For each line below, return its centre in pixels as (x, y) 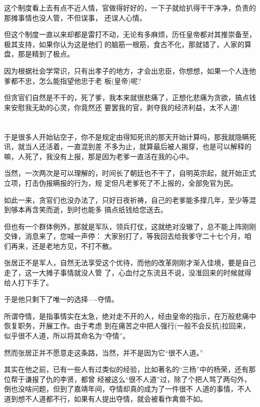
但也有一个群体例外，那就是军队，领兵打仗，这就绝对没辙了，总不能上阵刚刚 (130, 226)
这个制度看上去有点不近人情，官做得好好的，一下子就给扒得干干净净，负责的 (130, 8)
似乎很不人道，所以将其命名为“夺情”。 (67, 336)
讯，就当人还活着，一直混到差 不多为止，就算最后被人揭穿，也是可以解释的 (128, 146)
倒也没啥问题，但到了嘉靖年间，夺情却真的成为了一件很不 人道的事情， (121, 389)
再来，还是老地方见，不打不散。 (63, 246)
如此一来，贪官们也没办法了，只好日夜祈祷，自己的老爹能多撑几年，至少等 (126, 199)
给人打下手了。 (28, 282)
